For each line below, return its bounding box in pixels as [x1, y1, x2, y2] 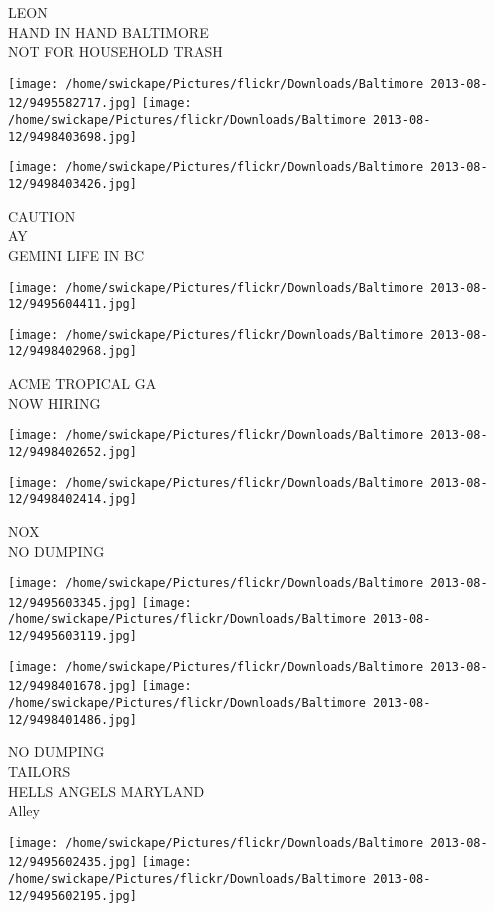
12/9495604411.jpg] [8, 297, 137, 312]
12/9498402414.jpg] [8, 492, 137, 507]
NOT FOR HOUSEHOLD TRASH [8, 41, 223, 62]
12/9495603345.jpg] [8, 595, 137, 610]
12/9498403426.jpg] [8, 177, 137, 192]
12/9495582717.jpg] [8, 96, 137, 111]
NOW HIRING [8, 392, 101, 413]
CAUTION [8, 205, 76, 226]
